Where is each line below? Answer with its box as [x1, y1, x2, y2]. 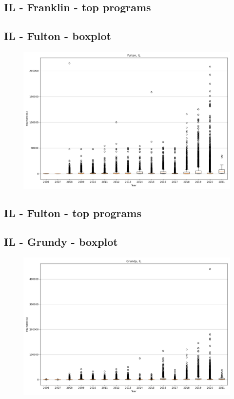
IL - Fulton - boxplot [4, 28, 111, 43]
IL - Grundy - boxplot [4, 234, 118, 249]
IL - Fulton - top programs [4, 205, 141, 220]
